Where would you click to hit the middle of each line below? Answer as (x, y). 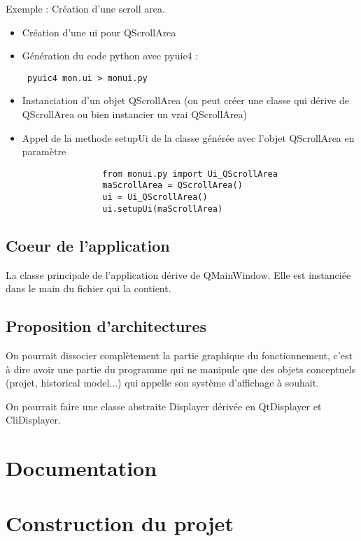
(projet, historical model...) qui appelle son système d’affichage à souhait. (163, 383)
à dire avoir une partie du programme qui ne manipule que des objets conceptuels (181, 369)
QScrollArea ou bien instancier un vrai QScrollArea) (134, 114)
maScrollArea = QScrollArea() (172, 186)
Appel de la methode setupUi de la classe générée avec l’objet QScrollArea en (188, 137)
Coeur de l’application (88, 245)
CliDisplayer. (33, 420)
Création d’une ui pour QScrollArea (99, 32)
